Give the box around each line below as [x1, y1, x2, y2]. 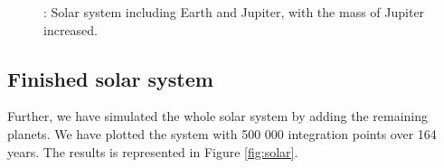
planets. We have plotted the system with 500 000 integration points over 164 [7, 124, 437, 143]
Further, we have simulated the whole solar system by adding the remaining [7, 107, 428, 126]
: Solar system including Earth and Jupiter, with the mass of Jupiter [43, 3, 425, 21]
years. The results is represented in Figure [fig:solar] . [7, 142, 298, 161]
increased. [43, 20, 99, 39]
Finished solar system [7, 64, 213, 92]
